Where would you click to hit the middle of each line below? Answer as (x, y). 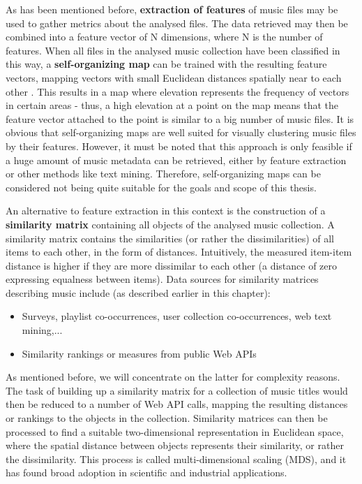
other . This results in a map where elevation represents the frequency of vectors (178, 91)
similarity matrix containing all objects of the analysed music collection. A (170, 224)
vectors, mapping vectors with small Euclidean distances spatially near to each (174, 77)
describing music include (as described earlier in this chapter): (138, 292)
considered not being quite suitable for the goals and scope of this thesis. (161, 187)
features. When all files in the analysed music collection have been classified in (173, 50)
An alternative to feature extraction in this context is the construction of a (166, 211)
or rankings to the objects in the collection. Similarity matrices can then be (167, 418)
